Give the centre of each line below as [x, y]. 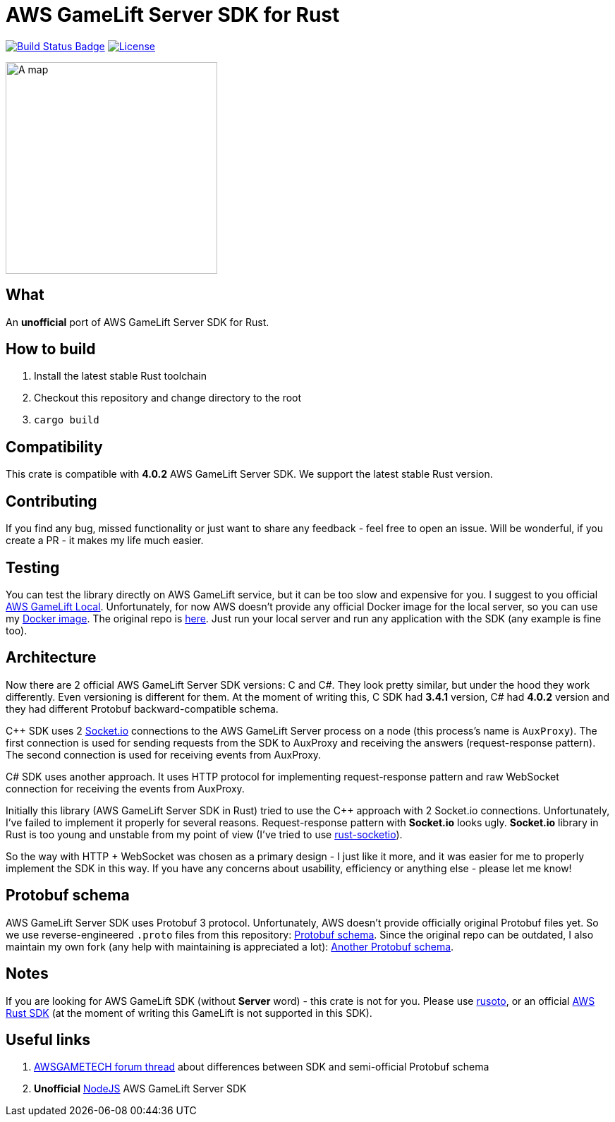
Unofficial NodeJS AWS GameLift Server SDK [140, 1089]
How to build [51, 349]
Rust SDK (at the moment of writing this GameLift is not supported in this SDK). [189, 1013]
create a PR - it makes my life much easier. [105, 541]
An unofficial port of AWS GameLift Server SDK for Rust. [138, 322]
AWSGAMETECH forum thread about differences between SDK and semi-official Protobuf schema [262, 1067]
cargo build [67, 420]
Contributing [51, 501]
